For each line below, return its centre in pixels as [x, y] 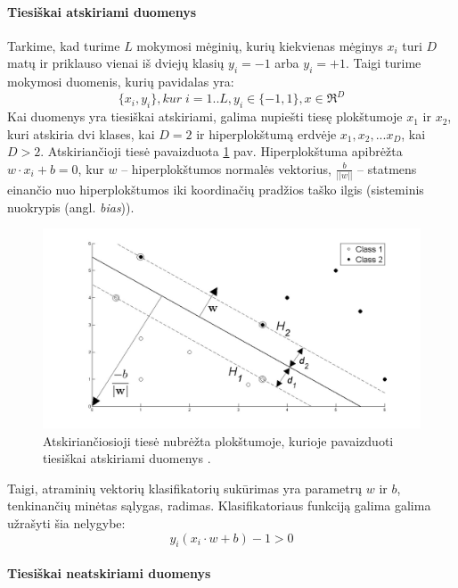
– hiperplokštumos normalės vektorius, [226, 168]
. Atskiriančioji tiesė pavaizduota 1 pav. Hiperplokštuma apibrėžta [221, 151]
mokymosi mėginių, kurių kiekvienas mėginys [260, 45]
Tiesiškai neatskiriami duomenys [109, 572]
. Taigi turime [383, 63]
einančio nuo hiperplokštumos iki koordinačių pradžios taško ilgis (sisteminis [216, 190]
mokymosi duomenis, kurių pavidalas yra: [121, 82]
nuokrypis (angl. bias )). [71, 207]
